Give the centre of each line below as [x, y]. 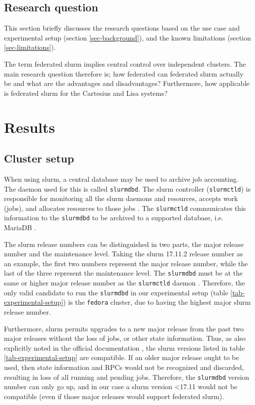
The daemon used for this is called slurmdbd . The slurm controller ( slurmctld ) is [127, 188]
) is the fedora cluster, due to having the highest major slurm [157, 302]
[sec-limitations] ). [30, 47]
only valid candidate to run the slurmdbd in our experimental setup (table [116, 292]
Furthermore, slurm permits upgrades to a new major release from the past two [124, 328]
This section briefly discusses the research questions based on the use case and [122, 28]
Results [30, 127]
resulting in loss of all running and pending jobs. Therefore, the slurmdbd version [127, 377]
